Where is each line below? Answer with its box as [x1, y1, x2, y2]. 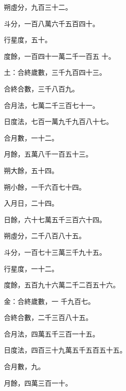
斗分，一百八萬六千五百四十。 [4, 18, 99, 28]
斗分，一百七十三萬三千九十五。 [4, 247, 106, 257]
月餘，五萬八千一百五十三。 [4, 149, 92, 159]
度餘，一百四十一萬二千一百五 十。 [4, 51, 115, 61]
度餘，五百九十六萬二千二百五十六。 [4, 280, 120, 290]
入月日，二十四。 [4, 198, 58, 208]
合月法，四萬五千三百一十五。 [4, 328, 99, 338]
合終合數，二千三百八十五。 [4, 312, 92, 322]
